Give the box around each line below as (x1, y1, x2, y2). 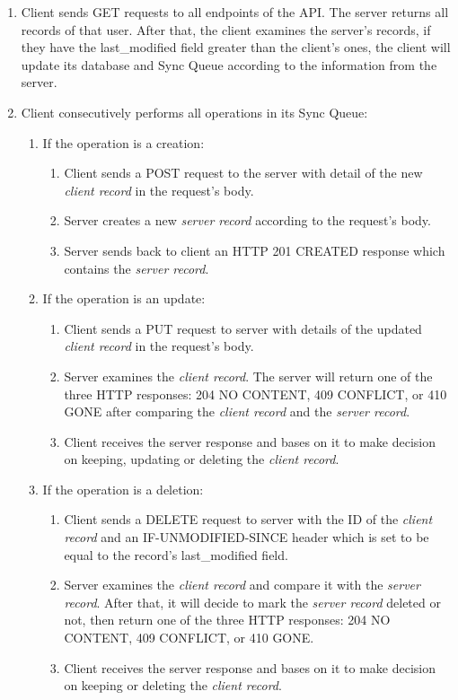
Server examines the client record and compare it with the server (64, 575, 420, 594)
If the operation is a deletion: (42, 479, 204, 498)
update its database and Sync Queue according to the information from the (21, 55, 437, 74)
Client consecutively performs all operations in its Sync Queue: (21, 102, 368, 121)
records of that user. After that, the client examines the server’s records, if (21, 20, 431, 39)
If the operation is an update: (42, 289, 206, 308)
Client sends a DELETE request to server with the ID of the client (64, 510, 433, 529)
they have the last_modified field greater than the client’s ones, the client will (21, 38, 451, 57)
